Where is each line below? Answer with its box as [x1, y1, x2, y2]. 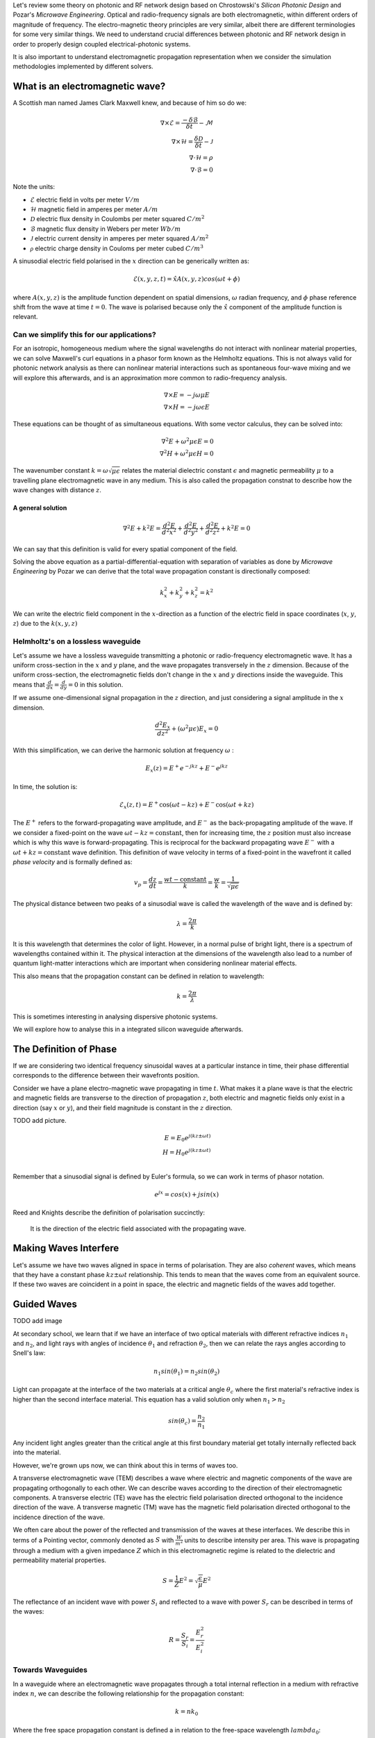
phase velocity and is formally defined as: [12, 857, 133, 866]
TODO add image [12, 1317, 62, 1325]
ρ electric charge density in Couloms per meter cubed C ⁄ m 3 [30, 243, 204, 252]
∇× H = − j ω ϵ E [163, 403, 210, 411]
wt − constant [164, 876, 207, 884]
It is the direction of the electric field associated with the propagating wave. [30, 1224, 247, 1233]
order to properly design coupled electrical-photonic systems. [12, 40, 191, 48]
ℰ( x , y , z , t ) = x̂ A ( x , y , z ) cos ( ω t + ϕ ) [133, 275, 240, 283]
